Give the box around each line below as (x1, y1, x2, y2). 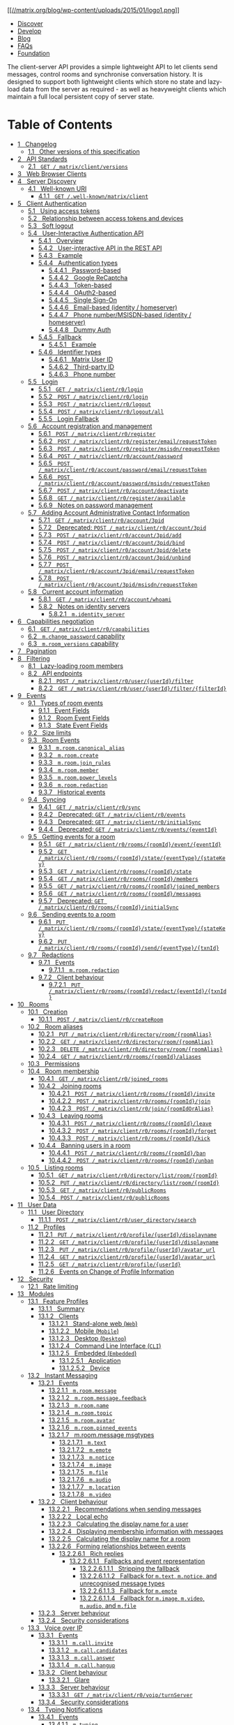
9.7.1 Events (38, 958, 75, 966)
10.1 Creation (27, 1007, 68, 1016)
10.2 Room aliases (27, 1022, 84, 1031)
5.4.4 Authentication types (38, 259, 118, 267)
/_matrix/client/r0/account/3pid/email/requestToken (38, 567, 195, 575)
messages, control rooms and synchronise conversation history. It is (7, 70, 203, 78)
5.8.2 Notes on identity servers (38, 602, 130, 611)
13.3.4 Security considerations (38, 1698, 129, 1706)
